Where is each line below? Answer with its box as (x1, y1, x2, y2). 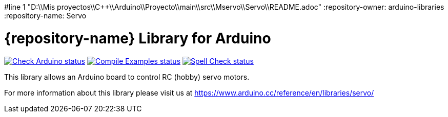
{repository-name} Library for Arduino (4, 29, 271, 47)
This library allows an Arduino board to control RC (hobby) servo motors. (4, 72, 250, 81)
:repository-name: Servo (4, 11, 87, 20)
